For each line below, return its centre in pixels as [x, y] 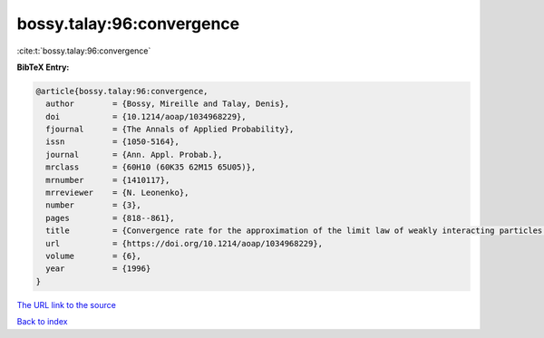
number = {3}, [94, 205]
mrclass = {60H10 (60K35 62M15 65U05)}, [151, 167]
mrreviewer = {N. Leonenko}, [117, 193]
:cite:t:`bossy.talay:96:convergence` [84, 51]
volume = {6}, [94, 256]
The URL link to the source [67, 304]
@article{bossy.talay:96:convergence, [122, 91]
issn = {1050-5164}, [113, 142]
